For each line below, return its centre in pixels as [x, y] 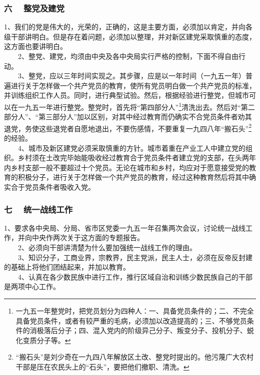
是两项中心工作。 [32, 286]
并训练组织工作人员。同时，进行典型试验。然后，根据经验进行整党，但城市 [126, 95]
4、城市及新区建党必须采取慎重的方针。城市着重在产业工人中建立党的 [131, 148]
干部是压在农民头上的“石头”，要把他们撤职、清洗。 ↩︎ [102, 366]
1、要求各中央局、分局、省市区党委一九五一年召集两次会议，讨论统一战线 [125, 227]
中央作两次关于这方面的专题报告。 [88, 237]
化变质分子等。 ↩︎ [43, 340]
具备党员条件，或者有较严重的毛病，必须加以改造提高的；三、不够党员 [131, 320]
